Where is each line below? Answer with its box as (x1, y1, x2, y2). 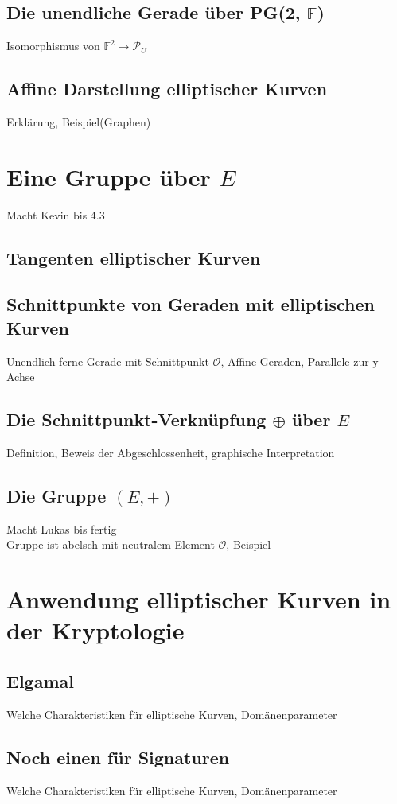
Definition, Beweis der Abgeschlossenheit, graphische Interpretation (6, 445, 335, 461)
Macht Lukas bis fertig (6, 520, 117, 537)
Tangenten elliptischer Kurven (6, 245, 261, 270)
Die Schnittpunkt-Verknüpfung (6, 407, 267, 432)
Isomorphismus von (6, 37, 100, 54)
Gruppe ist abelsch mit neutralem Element (6, 536, 215, 553)
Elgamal (6, 669, 74, 693)
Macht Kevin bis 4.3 (6, 206, 105, 223)
